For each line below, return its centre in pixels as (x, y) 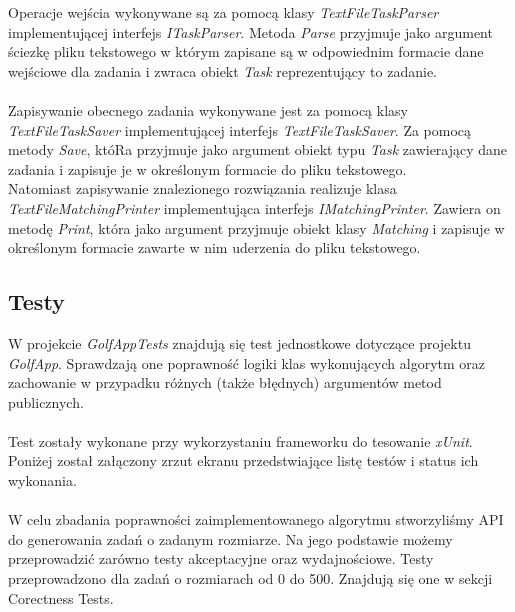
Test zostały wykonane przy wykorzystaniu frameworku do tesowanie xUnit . (240, 440)
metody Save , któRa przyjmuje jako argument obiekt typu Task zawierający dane (258, 149)
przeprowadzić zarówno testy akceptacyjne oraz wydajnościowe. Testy (221, 558)
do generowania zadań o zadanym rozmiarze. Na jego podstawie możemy (230, 538)
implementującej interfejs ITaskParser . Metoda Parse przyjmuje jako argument (250, 31)
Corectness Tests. (61, 597)
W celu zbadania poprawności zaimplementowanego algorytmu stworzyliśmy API (256, 519)
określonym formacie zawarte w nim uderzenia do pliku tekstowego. (214, 247)
